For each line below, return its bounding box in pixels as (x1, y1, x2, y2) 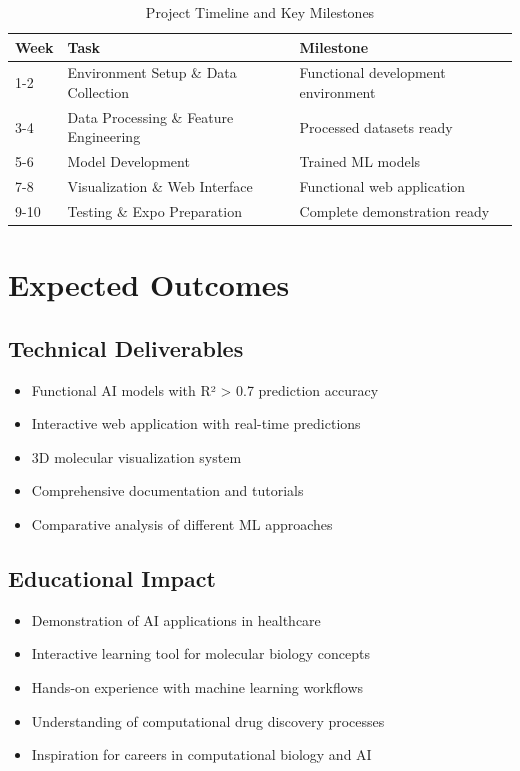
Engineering (67, 126, 141, 147)
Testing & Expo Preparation (67, 201, 242, 221)
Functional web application (299, 176, 466, 197)
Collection (67, 82, 130, 103)
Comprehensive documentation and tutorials (31, 480, 304, 501)
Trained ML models (299, 151, 421, 172)
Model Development (67, 151, 190, 172)
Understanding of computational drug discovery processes (31, 710, 385, 731)
